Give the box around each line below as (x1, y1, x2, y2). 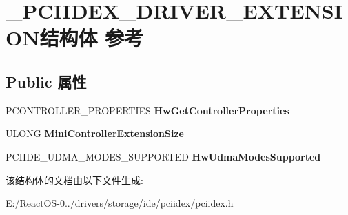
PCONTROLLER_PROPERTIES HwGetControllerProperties (6, 103, 289, 117)
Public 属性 (6, 70, 87, 92)
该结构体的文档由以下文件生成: (6, 172, 143, 187)
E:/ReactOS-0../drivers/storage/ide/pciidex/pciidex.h (6, 196, 234, 210)
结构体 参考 (39, 23, 144, 52)
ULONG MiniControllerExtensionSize (6, 126, 184, 141)
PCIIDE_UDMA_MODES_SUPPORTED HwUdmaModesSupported (6, 149, 321, 163)
